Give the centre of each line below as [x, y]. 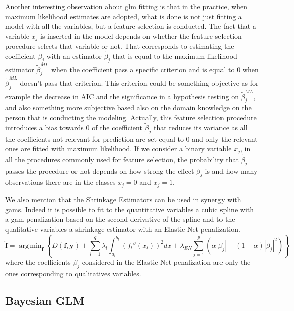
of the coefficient [117, 127]
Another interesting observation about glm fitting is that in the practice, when [126, 6]
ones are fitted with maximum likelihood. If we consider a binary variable [118, 149]
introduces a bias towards [44, 127]
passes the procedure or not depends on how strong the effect [100, 170]
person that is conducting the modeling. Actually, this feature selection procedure [131, 117]
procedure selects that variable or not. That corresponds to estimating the [120, 46]
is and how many [231, 170]
